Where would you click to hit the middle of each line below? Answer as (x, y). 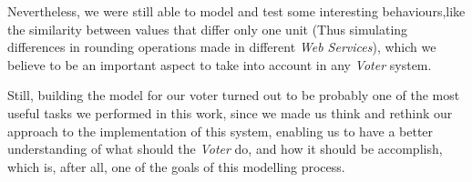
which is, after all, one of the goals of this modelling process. (176, 166)
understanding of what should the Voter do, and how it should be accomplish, (225, 149)
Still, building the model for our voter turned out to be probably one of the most (234, 95)
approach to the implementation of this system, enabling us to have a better (221, 131)
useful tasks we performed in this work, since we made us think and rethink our (230, 112)
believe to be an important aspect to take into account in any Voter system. (220, 64)
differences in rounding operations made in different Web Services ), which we (222, 47)
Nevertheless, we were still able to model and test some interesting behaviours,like (236, 11)
